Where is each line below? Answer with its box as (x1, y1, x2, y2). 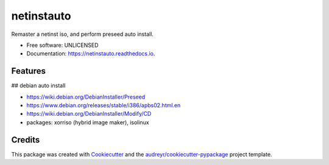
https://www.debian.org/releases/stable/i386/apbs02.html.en (26, 102, 181, 109)
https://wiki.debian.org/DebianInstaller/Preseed (26, 93, 146, 100)
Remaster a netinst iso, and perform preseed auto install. (11, 30, 154, 38)
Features (11, 66, 46, 76)
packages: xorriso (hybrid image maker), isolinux (26, 119, 149, 126)
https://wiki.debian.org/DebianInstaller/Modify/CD (26, 110, 152, 118)
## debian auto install (11, 82, 66, 90)
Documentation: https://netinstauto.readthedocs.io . (26, 50, 155, 57)
